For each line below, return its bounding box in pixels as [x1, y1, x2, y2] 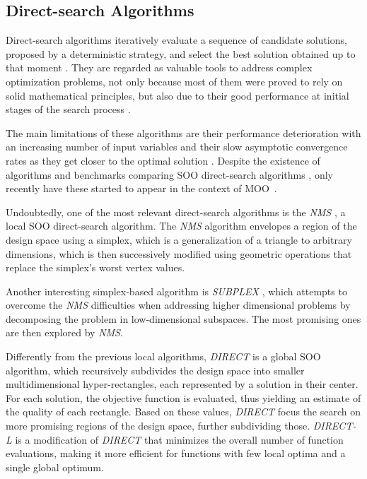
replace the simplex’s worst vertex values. [6, 260, 185, 275]
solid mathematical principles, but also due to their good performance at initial [6, 88, 349, 102]
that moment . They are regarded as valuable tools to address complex [6, 60, 313, 75]
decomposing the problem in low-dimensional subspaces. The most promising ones [6, 311, 361, 326]
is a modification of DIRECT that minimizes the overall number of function [15, 432, 344, 447]
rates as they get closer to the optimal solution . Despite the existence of [6, 153, 320, 167]
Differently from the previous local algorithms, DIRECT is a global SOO [6, 349, 321, 364]
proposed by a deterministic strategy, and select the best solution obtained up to [6, 46, 356, 61]
